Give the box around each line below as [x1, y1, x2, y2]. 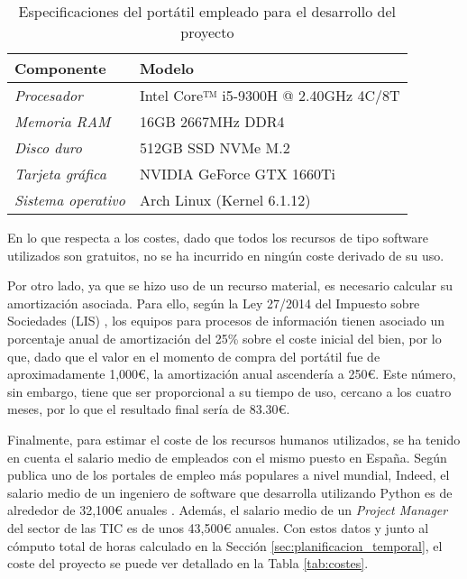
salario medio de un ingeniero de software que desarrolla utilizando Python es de [7, 482, 453, 501]
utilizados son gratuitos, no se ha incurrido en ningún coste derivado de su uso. [7, 245, 444, 264]
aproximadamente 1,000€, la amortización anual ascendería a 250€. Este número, [7, 364, 456, 383]
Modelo [139, 58, 195, 78]
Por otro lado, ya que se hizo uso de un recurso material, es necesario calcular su [7, 276, 453, 295]
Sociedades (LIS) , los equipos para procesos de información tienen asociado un [7, 311, 444, 330]
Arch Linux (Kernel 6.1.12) [139, 189, 311, 210]
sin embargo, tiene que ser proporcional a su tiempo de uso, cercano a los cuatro [7, 381, 452, 400]
